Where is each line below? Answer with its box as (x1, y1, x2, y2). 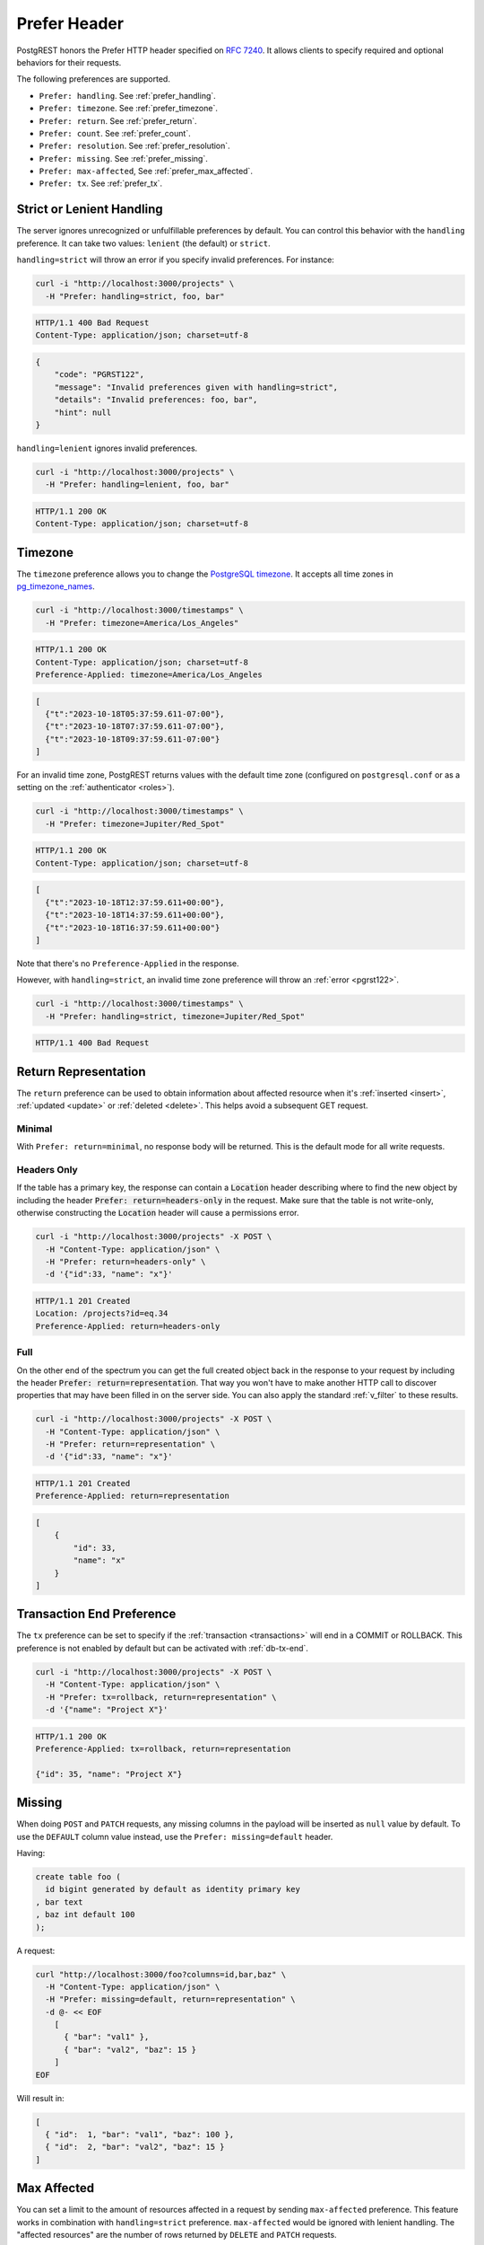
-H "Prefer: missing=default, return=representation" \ (45, 1994, 296, 2004)
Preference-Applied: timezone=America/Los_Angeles (35, 669, 264, 680)
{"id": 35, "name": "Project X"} (35, 1769, 183, 1779)
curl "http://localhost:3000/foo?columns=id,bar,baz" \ (35, 1969, 287, 1979)
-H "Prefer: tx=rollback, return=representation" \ (45, 1692, 277, 1702)
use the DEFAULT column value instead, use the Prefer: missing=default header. (16, 1831, 333, 1842)
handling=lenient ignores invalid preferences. (16, 443, 198, 453)
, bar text (35, 1897, 83, 1907)
